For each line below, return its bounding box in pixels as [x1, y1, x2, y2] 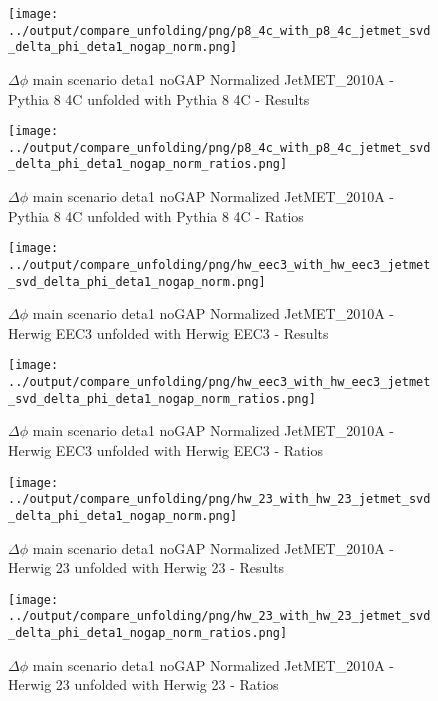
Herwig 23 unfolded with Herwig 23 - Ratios [8, 674, 279, 695]
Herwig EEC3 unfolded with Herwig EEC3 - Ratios [8, 440, 323, 461]
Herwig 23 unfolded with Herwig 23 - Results [8, 557, 285, 578]
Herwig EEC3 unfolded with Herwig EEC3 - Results [8, 322, 329, 343]
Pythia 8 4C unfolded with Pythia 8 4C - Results [8, 88, 310, 109]
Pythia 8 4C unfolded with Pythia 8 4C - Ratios [8, 205, 304, 226]
